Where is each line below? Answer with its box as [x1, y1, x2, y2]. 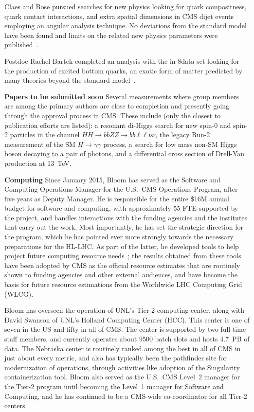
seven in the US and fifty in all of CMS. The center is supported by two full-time [4, 324, 246, 334]
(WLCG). [4, 288, 34, 299]
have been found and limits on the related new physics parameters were [4, 30, 218, 40]
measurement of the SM [4, 139, 75, 149]
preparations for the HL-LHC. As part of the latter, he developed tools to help [4, 241, 239, 251]
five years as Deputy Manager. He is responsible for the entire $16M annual [4, 193, 229, 203]
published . [4, 39, 38, 50]
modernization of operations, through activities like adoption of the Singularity [4, 362, 240, 372]
